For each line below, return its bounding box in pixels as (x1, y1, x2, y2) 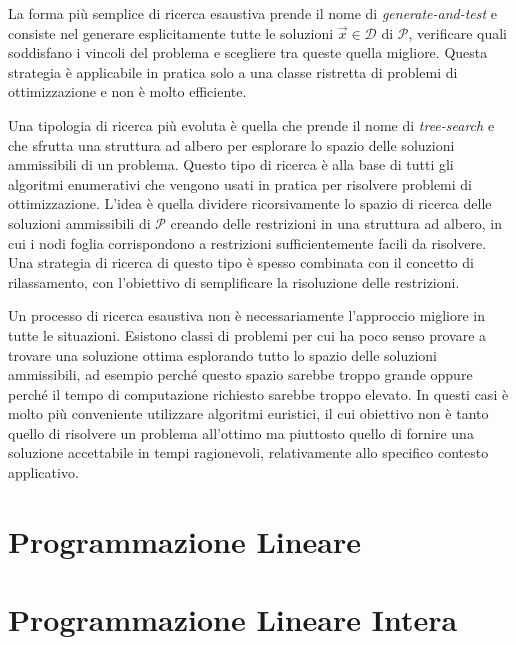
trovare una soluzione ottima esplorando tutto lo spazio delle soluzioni (8, 344, 437, 365)
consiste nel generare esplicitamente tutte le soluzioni (8, 22, 334, 43)
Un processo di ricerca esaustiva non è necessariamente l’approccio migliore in (8, 305, 486, 326)
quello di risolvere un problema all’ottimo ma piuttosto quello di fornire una (8, 422, 474, 443)
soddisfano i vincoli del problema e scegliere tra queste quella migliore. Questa (8, 42, 488, 63)
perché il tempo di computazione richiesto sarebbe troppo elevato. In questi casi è (8, 383, 509, 404)
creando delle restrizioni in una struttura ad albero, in (170, 212, 502, 233)
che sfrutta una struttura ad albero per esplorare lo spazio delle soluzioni (8, 134, 455, 155)
